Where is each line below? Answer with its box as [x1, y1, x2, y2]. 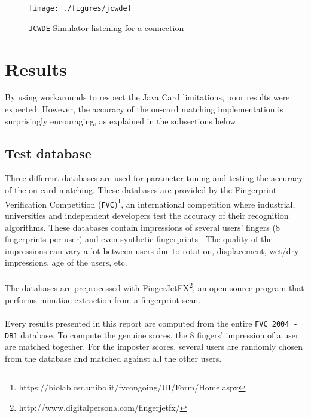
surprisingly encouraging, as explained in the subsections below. [5, 114, 239, 127]
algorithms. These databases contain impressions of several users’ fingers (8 [5, 221, 280, 233]
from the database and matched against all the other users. [5, 352, 222, 364]
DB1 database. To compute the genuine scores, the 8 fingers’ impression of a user [5, 328, 299, 341]
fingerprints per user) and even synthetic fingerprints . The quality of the [5, 233, 273, 245]
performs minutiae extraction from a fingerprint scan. [5, 293, 201, 306]
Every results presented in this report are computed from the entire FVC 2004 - [5, 316, 298, 329]
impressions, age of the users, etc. [5, 256, 127, 269]
